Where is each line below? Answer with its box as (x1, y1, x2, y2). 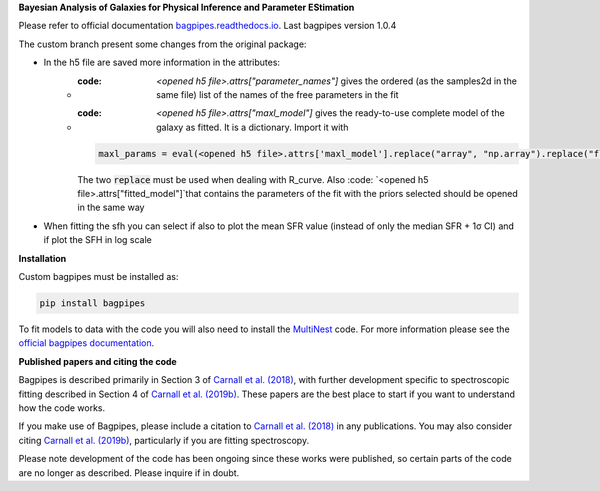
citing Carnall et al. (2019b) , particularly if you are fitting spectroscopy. (18, 434, 310, 446)
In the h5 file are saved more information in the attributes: (43, 56, 280, 69)
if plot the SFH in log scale (43, 234, 152, 246)
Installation (18, 252, 67, 264)
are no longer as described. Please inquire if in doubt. (18, 466, 240, 479)
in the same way (77, 201, 145, 214)
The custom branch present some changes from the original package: (18, 38, 307, 50)
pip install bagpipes (39, 298, 146, 309)
